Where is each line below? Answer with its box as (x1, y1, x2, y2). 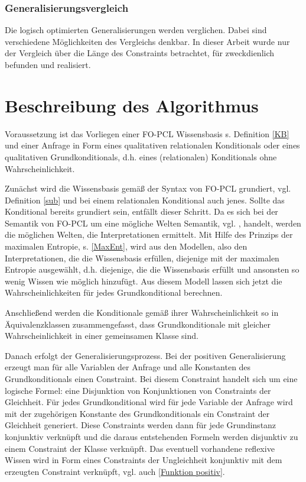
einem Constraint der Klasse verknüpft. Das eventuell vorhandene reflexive (5, 442, 275, 454)
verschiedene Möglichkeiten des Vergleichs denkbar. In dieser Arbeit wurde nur (5, 35, 290, 47)
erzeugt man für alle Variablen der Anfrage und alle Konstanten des (5, 361, 251, 373)
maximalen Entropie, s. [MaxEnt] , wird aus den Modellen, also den (5, 240, 248, 253)
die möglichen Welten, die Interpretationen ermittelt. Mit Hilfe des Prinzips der (5, 228, 293, 241)
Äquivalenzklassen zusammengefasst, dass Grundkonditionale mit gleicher (5, 318, 271, 330)
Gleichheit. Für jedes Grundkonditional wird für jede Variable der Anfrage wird (5, 396, 293, 408)
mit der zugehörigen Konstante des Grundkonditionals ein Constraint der (5, 407, 270, 419)
